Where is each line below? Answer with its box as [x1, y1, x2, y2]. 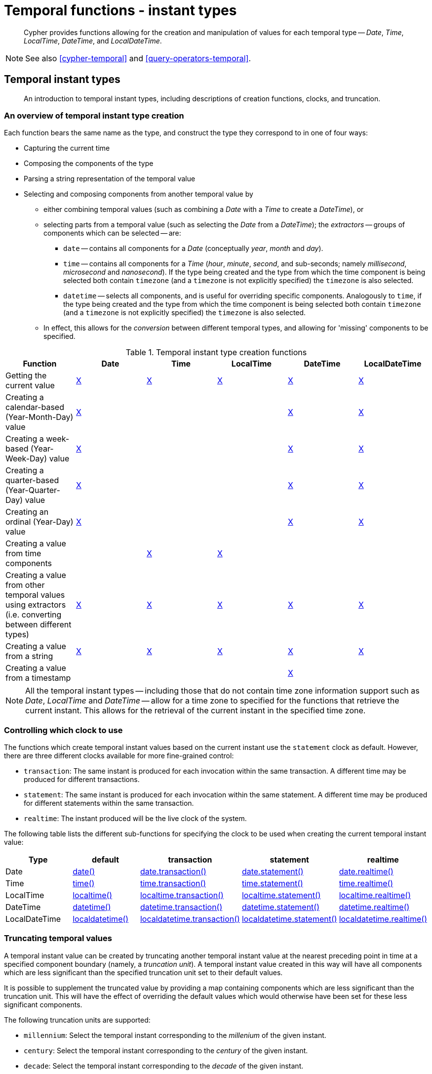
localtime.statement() [241, 890, 321, 901]
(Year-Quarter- [5, 485, 60, 496]
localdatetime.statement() [241, 914, 337, 924]
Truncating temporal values [4, 933, 112, 944]
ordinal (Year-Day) [5, 517, 74, 527]
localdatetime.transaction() [140, 914, 240, 924]
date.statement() [241, 867, 304, 877]
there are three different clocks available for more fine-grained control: [4, 751, 234, 760]
